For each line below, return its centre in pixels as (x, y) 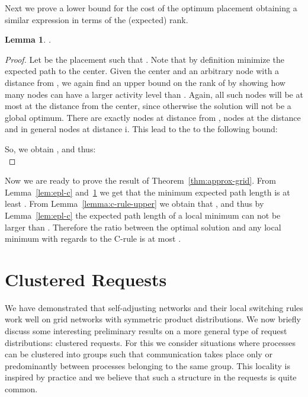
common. (21, 388)
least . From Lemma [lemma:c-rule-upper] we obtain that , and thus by (134, 204)
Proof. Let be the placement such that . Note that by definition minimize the (145, 59)
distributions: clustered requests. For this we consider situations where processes (150, 342)
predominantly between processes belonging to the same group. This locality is (148, 365)
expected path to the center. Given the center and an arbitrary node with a (142, 71)
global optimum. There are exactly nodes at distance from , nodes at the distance (153, 117)
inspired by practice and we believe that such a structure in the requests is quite (151, 377)
